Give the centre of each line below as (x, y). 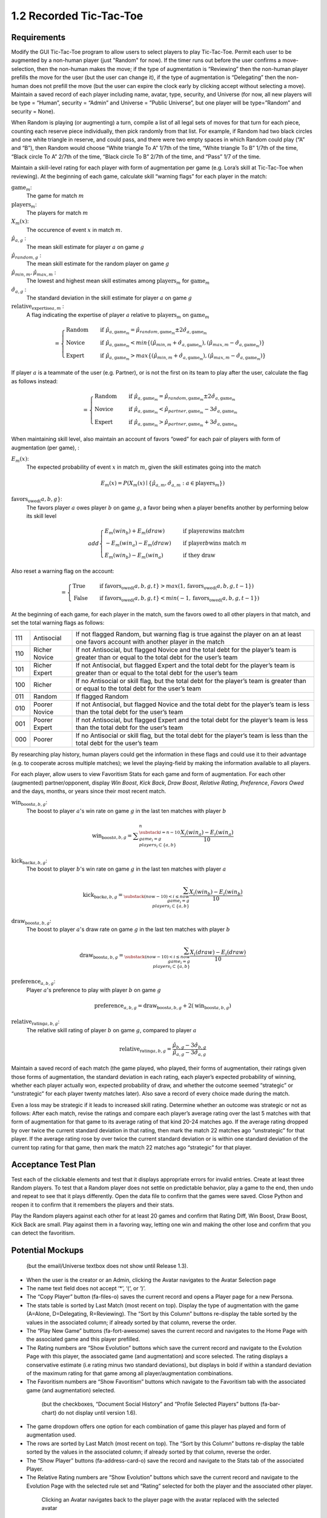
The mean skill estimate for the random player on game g (98, 264)
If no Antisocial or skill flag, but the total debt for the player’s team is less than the (192, 736)
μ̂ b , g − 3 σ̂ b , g (189, 1046)
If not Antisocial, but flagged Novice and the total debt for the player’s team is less (193, 704)
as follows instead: (35, 381)
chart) (49, 1412)
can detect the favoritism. (43, 1233)
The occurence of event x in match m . (74, 230)
